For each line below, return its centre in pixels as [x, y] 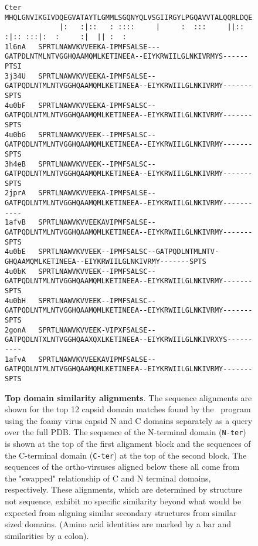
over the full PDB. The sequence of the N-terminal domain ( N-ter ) [125, 432]
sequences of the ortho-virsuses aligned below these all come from [122, 467]
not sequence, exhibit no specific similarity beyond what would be [123, 501]
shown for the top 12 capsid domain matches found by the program [128, 409]
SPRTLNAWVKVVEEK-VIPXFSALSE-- [97, 330]
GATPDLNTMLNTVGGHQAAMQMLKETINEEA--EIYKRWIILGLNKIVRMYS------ [127, 57]
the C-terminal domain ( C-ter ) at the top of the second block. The [126, 455]
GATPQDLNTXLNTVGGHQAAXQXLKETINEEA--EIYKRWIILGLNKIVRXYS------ [129, 340]
